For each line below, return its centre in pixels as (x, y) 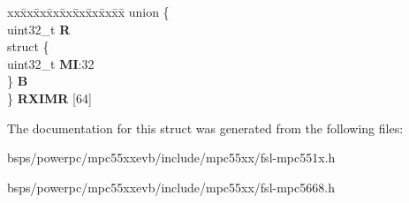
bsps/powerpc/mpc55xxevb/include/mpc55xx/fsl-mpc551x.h (171, 158)
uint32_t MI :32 (51, 63)
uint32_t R (39, 29)
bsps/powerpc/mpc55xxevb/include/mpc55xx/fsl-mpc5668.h (171, 187)
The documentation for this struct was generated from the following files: (205, 128)
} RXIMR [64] (49, 98)
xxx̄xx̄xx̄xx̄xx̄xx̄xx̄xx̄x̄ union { (88, 11)
